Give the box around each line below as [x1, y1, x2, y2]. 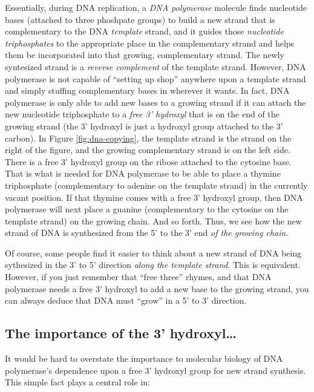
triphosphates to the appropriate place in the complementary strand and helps [5, 36, 295, 49]
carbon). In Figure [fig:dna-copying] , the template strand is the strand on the [5, 131, 292, 144]
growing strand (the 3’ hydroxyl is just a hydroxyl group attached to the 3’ [5, 119, 283, 132]
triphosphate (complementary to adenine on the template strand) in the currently [5, 178, 308, 191]
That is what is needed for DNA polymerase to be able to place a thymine [5, 167, 281, 180]
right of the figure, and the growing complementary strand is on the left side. [5, 143, 290, 156]
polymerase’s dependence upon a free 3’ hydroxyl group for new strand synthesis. [5, 364, 306, 376]
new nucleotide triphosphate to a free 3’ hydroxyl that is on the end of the [5, 108, 280, 120]
